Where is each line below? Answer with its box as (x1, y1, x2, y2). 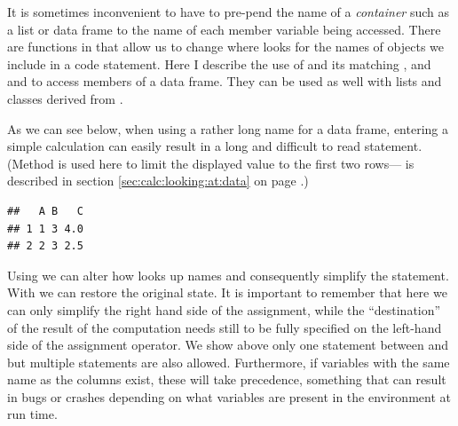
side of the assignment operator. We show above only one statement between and (7, 335, 449, 354)
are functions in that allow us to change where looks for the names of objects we (7, 37, 445, 56)
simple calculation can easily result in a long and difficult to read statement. (7, 137, 422, 155)
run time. (7, 405, 58, 423)
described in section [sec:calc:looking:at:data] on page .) (7, 171, 309, 190)
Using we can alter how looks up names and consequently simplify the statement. (7, 265, 449, 284)
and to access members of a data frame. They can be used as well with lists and (7, 72, 442, 91)
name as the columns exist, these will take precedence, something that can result (7, 370, 446, 389)
